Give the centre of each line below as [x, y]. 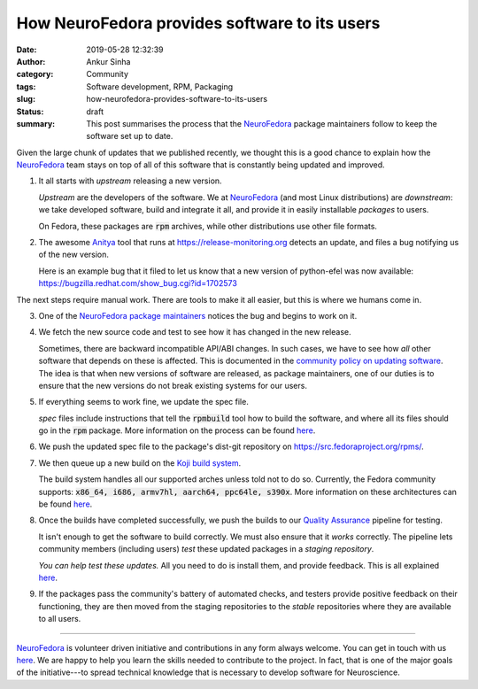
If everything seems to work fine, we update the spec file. [144, 402]
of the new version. [74, 255]
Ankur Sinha [108, 61]
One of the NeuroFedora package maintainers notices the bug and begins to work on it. [198, 315]
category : [35, 74]
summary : [36, 123]
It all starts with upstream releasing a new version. [130, 181]
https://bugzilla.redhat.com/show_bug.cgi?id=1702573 [138, 283]
